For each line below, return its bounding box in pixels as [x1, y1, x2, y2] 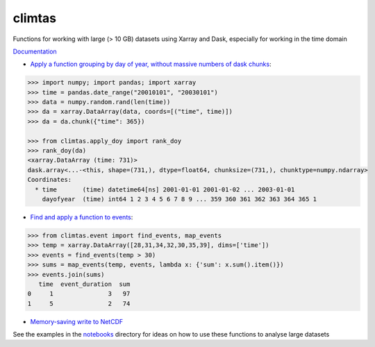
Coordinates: [27, 176, 72, 184]
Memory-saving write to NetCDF [30, 317, 124, 325]
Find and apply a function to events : [30, 212, 133, 221]
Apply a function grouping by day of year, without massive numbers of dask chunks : [30, 60, 272, 69]
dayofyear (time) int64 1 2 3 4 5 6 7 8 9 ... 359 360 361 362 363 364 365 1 [42, 195, 317, 203]
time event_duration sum [38, 280, 131, 288]
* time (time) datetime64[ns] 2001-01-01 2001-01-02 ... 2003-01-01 [35, 185, 295, 194]
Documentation [12, 47, 57, 56]
